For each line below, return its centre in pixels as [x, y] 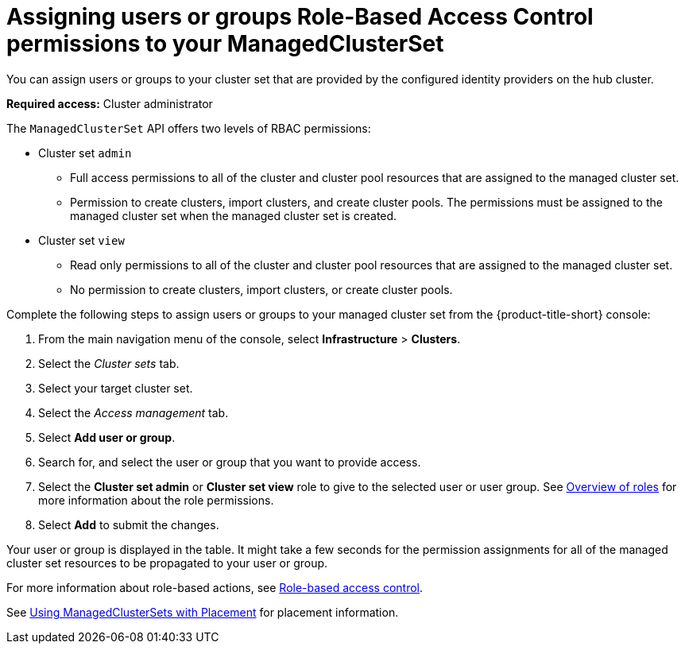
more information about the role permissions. [156, 500]
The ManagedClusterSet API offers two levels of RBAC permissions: [189, 128]
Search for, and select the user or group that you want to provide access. [230, 462]
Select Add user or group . [107, 437]
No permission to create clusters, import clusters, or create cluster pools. [261, 289]
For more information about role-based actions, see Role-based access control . [215, 587]
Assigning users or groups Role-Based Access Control [300, 17]
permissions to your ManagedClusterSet [225, 44]
